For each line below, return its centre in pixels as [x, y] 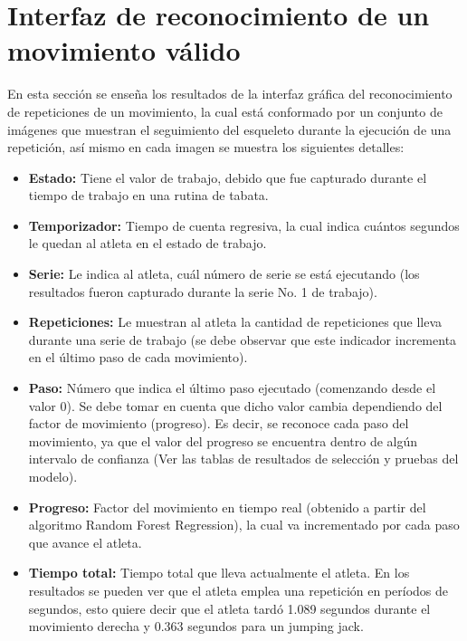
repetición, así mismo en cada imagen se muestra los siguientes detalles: [206, 147]
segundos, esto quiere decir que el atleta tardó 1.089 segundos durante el [229, 608]
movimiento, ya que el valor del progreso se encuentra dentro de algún [223, 440]
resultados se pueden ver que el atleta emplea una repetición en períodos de [238, 590]
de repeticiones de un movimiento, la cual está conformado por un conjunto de [225, 111]
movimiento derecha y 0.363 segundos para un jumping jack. [196, 626]
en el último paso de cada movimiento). [138, 357]
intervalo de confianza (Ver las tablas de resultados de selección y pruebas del [243, 459]
